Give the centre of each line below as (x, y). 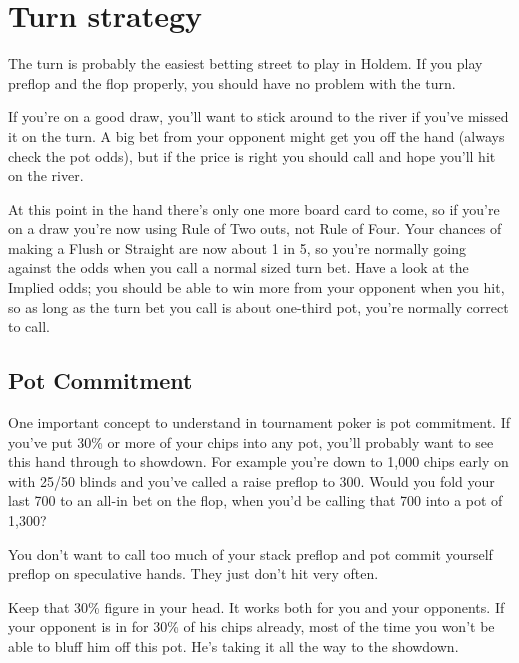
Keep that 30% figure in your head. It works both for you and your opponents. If (256, 606)
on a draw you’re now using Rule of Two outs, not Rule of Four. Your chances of (255, 228)
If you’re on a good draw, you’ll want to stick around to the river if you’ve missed (258, 116)
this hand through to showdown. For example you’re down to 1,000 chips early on (258, 461)
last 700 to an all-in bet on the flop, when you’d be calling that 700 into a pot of (255, 500)
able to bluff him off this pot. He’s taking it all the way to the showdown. (233, 645)
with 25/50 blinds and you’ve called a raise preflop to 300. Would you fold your (251, 480)
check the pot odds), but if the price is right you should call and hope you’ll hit (252, 155)
